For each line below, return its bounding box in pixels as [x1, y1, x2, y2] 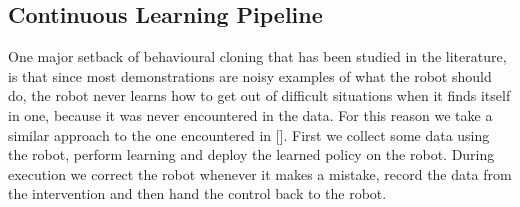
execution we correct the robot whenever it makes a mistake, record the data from [8, 163, 512, 184]
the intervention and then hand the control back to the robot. [8, 183, 387, 204]
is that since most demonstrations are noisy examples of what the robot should [8, 65, 492, 86]
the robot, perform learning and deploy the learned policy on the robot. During [8, 144, 495, 165]
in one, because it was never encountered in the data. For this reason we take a [8, 104, 493, 125]
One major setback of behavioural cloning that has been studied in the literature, [8, 46, 507, 67]
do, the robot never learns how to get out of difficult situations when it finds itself [8, 85, 511, 106]
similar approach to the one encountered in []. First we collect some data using [8, 124, 490, 145]
